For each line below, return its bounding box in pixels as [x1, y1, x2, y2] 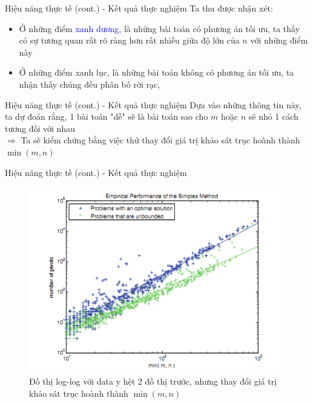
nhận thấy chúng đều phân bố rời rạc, [19, 77, 160, 90]
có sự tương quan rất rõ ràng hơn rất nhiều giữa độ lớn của [19, 34, 240, 47]
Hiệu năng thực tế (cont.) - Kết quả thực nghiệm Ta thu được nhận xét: [5, 2, 273, 14]
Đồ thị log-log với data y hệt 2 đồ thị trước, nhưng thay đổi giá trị [29, 375, 277, 388]
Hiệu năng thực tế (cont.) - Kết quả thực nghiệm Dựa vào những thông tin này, [5, 98, 301, 111]
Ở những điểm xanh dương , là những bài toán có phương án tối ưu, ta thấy [19, 22, 300, 34]
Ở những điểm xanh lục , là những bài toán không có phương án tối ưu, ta [19, 66, 294, 79]
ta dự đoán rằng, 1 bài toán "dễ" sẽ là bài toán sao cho [5, 110, 208, 123]
